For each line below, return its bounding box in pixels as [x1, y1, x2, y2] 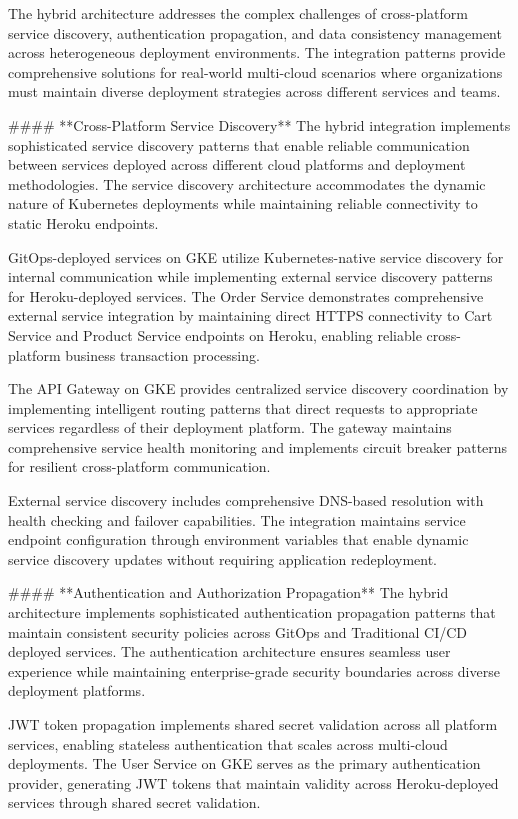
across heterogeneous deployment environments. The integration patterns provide [8, 42, 506, 63]
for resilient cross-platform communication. [8, 456, 271, 477]
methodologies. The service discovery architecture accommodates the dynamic [8, 173, 486, 194]
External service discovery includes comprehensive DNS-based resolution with [8, 490, 484, 511]
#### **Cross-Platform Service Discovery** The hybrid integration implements [8, 114, 511, 135]
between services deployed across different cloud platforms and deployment [8, 154, 466, 175]
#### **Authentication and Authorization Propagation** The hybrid [8, 582, 449, 603]
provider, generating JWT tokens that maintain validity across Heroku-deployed [8, 772, 499, 793]
